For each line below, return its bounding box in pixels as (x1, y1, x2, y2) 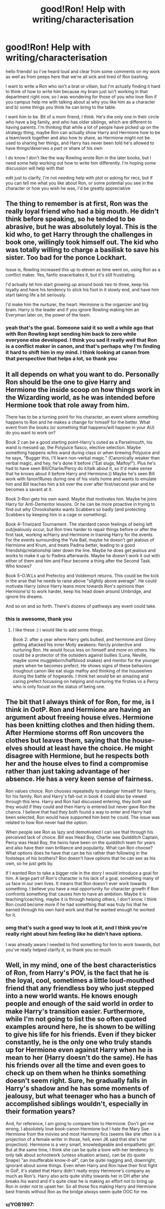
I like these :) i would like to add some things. (12, 627, 104, 633)
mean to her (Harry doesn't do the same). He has (5, 1054, 158, 1062)
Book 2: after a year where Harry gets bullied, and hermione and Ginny (12, 636, 156, 642)
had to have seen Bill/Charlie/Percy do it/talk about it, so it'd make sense (5, 465, 152, 471)
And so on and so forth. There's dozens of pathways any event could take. (5, 603, 157, 609)
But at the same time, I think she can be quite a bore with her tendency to (5, 1146, 154, 1152)
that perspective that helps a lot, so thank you (5, 355, 117, 362)
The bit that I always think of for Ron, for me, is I (5, 698, 154, 706)
